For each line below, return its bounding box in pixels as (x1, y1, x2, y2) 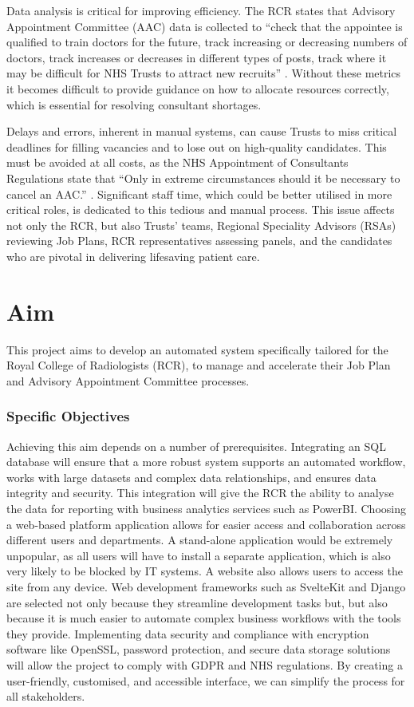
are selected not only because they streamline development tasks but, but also (6, 594, 388, 610)
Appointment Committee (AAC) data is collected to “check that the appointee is (6, 18, 403, 34)
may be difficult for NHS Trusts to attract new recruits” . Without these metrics (6, 65, 401, 81)
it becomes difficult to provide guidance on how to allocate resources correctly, (6, 80, 389, 97)
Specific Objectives (6, 406, 130, 426)
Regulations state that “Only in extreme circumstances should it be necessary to (6, 169, 400, 186)
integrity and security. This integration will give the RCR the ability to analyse (6, 484, 394, 501)
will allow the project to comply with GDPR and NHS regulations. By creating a (6, 656, 403, 673)
